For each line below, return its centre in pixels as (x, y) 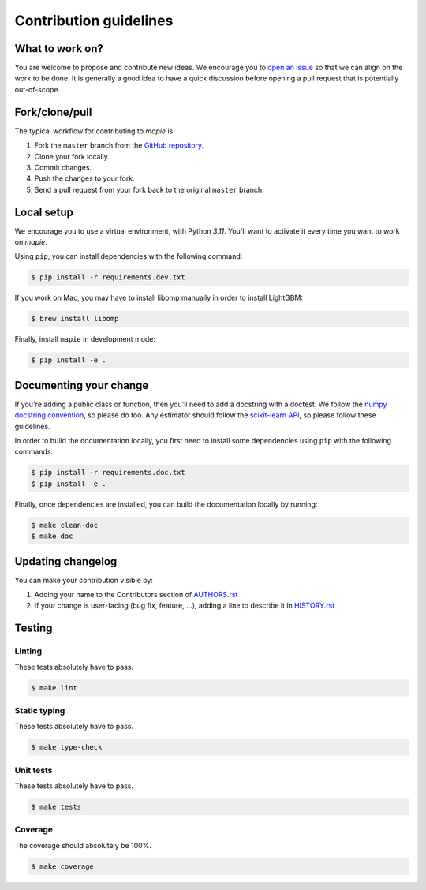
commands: (34, 452)
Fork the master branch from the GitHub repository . (119, 145)
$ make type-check (67, 747)
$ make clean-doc (65, 525)
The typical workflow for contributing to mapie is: (95, 131)
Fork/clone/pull (53, 112)
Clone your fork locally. (72, 156)
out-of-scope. (37, 89)
